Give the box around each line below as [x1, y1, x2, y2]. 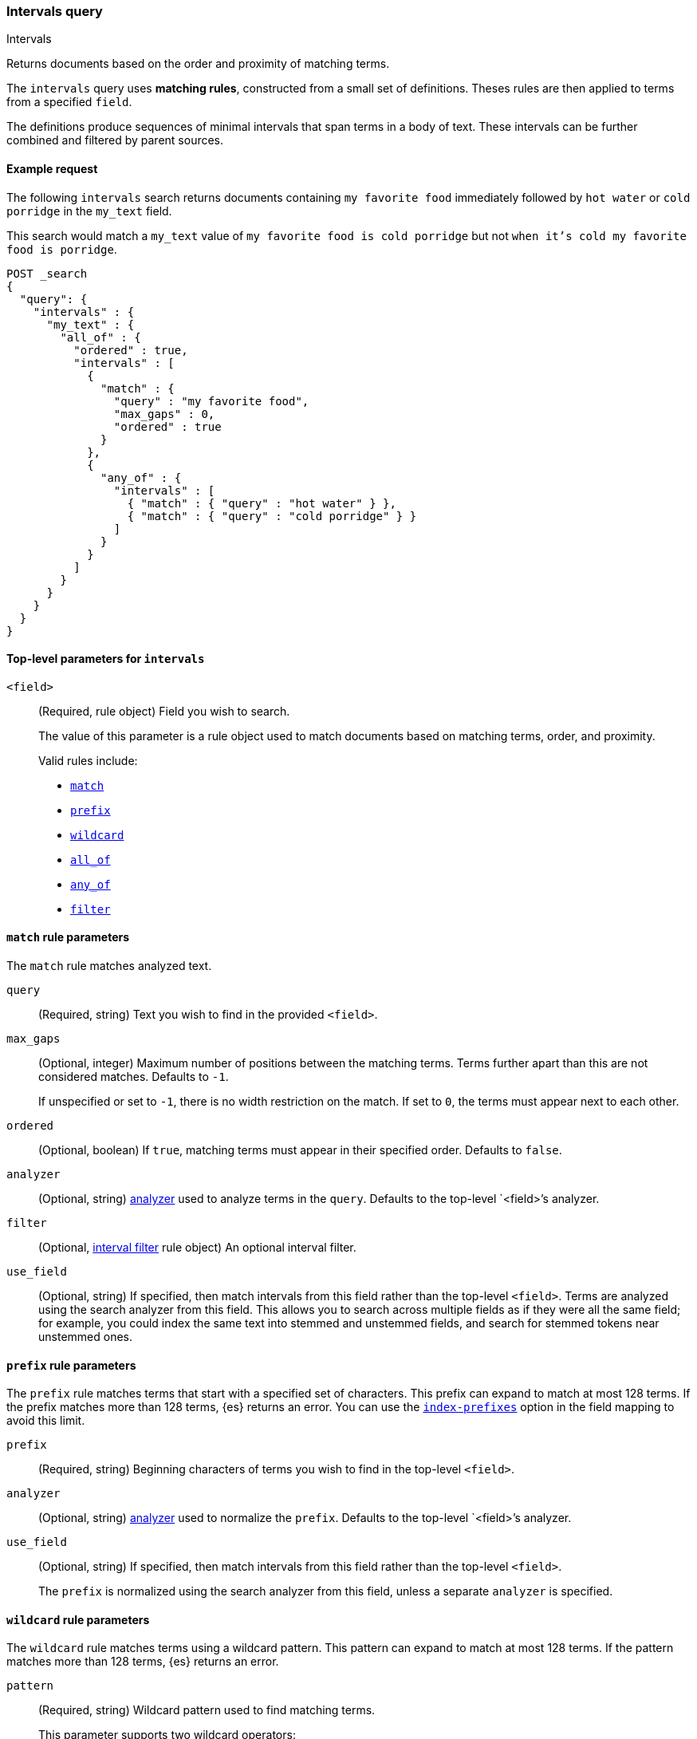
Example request [6, 161, 98, 175]
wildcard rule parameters [6, 1612, 150, 1627]
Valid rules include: [38, 753, 138, 767]
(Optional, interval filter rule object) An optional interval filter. [38, 1240, 356, 1255]
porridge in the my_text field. [6, 203, 172, 218]
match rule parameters [6, 930, 130, 944]
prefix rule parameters [6, 1358, 136, 1372]
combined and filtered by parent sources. [6, 133, 224, 148]
